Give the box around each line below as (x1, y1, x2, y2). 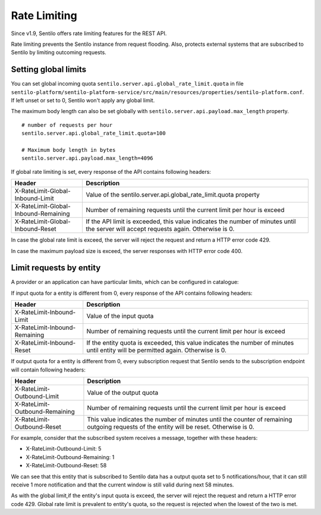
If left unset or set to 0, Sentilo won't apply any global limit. (11, 97, 155, 104)
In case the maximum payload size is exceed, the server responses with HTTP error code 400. (11, 247, 243, 254)
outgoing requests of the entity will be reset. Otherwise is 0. (87, 423, 254, 431)
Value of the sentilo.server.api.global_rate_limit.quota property (86, 191, 260, 199)
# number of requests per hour (21, 121, 113, 128)
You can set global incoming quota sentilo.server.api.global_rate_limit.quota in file (11, 80, 244, 88)
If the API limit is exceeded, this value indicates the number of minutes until (86, 217, 297, 226)
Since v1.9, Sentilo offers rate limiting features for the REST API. (11, 30, 167, 37)
